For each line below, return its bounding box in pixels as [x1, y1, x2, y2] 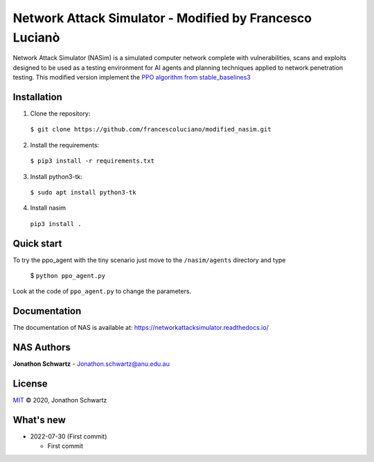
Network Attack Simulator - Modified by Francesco [12, 10, 312, 26]
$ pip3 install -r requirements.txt [30, 157, 155, 165]
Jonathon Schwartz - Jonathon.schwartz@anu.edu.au [12, 360, 170, 368]
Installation [12, 91, 62, 103]
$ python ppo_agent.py [30, 272, 106, 280]
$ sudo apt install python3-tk [30, 188, 136, 196]
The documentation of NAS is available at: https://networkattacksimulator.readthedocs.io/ [12, 324, 269, 332]
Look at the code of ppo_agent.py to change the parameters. [12, 287, 192, 295]
